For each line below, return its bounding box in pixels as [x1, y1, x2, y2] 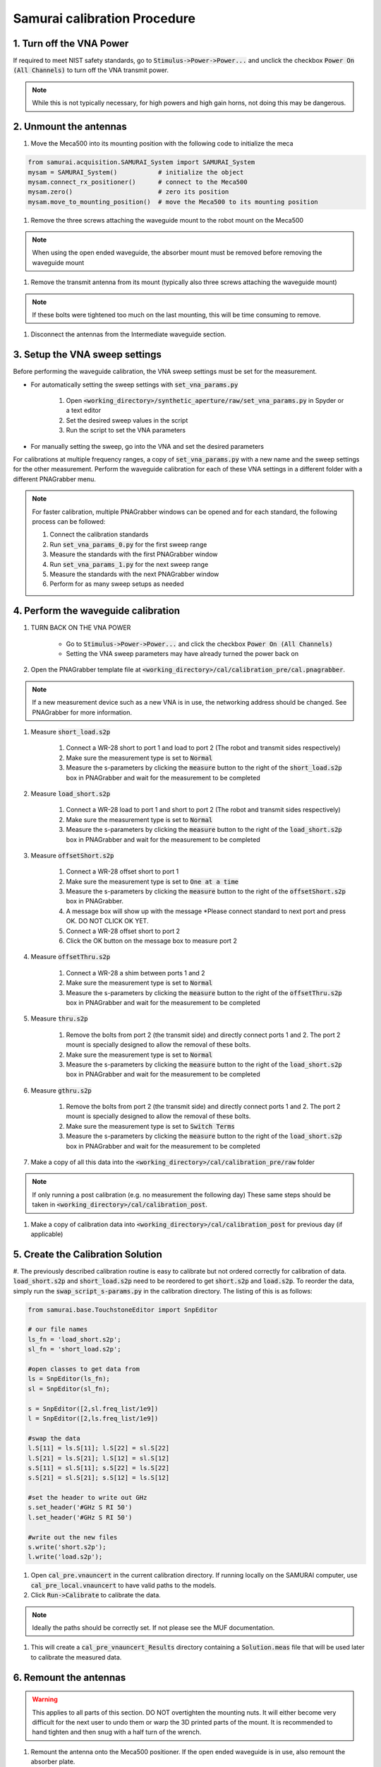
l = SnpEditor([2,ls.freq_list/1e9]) [28, 1414, 159, 1422]
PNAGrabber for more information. [32, 708, 133, 717]
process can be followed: [32, 517, 106, 526]
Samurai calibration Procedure [13, 11, 195, 26]
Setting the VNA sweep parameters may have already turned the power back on [66, 650, 299, 658]
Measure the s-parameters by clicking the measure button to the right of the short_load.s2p [66, 763, 342, 772]
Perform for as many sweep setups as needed [49, 580, 184, 588]
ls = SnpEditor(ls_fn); [28, 1375, 111, 1383]
